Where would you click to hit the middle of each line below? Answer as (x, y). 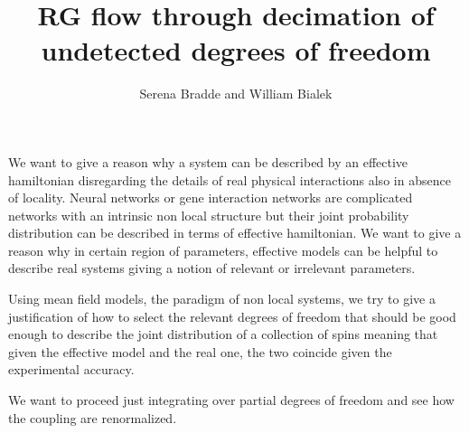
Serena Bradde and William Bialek (236, 94)
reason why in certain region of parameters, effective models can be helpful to (223, 250)
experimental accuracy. (71, 369)
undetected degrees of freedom (236, 50)
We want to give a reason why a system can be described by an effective (208, 161)
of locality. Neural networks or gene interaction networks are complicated (211, 198)
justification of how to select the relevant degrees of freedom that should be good (232, 316)
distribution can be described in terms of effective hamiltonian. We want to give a (235, 233)
